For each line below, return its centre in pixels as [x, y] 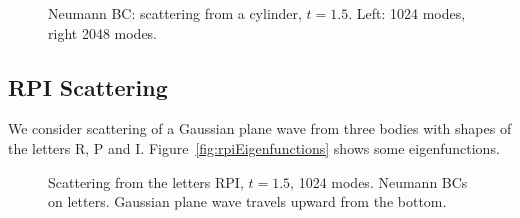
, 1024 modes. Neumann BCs [379, 181]
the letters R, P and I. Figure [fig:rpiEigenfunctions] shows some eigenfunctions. [254, 147]
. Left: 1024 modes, [407, 13]
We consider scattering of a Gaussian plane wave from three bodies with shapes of [260, 128]
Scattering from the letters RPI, [146, 181]
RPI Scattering [88, 86]
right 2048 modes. [103, 32]
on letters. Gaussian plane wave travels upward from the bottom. [247, 201]
